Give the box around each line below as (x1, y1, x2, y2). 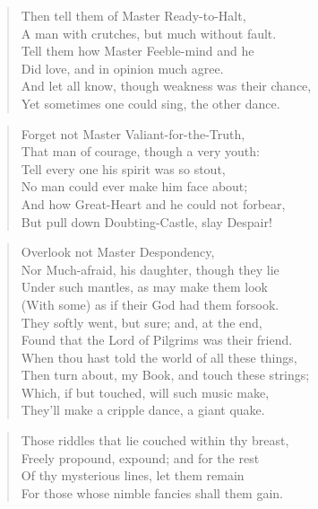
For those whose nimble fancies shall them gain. (21, 483, 283, 502)
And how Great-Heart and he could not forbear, (21, 194, 286, 213)
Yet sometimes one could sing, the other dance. (21, 93, 280, 112)
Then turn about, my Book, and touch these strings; (21, 365, 310, 384)
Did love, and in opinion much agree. (21, 58, 224, 77)
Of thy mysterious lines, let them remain (21, 466, 245, 485)
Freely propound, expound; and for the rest (21, 448, 260, 467)
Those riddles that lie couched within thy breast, (21, 431, 289, 450)
